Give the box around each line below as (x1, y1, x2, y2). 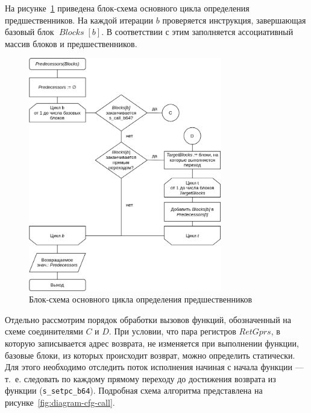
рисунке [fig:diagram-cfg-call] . (5, 396, 115, 409)
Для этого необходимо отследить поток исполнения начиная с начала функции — (5, 360, 304, 373)
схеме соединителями (5, 325, 83, 338)
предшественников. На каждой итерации (5, 13, 154, 26)
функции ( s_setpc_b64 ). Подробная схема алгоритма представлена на (5, 384, 263, 397)
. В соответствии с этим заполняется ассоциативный (101, 25, 294, 38)
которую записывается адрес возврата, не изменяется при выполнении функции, (5, 337, 299, 350)
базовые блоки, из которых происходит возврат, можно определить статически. (5, 348, 295, 361)
